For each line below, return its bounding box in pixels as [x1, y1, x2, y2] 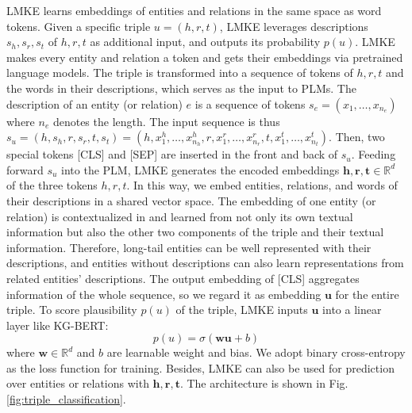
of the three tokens [6, 177, 98, 193]
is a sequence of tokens [194, 95, 306, 112]
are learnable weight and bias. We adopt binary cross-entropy [106, 344, 406, 361]
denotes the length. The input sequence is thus [52, 113, 280, 129]
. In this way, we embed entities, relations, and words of [126, 177, 398, 193]
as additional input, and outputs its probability [90, 33, 321, 50]
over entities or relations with [6, 375, 149, 392]
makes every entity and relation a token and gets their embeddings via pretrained [6, 48, 403, 65]
